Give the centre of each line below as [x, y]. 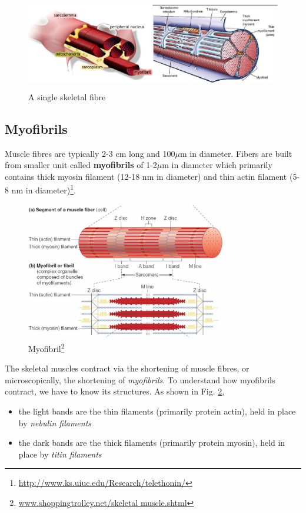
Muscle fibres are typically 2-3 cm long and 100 [90, 153]
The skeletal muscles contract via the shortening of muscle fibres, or [127, 368]
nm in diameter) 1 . [44, 189]
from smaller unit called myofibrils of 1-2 [81, 165]
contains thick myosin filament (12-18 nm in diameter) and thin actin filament [146, 176]
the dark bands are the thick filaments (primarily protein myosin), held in [152, 443]
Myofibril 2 [46, 347]
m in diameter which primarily [217, 165]
